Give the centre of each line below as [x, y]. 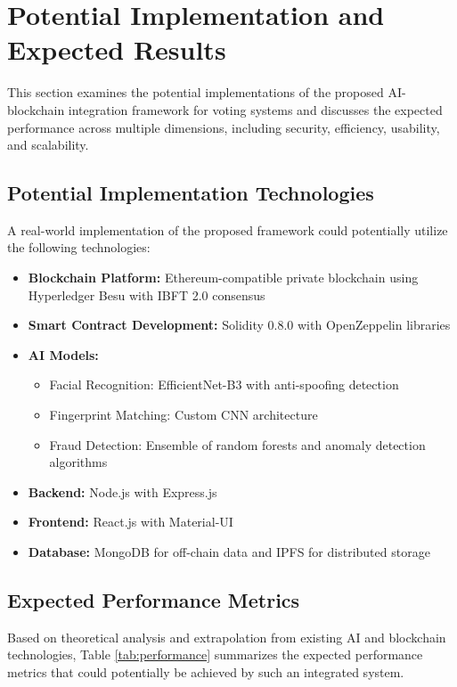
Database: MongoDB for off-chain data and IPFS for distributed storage [229, 552]
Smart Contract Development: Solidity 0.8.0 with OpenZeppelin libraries [239, 325]
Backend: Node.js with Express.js [122, 491]
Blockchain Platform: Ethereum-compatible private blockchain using [223, 278]
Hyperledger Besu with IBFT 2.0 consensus [147, 294]
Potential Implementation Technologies [191, 193]
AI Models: [63, 354]
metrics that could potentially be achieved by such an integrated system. [206, 672]
